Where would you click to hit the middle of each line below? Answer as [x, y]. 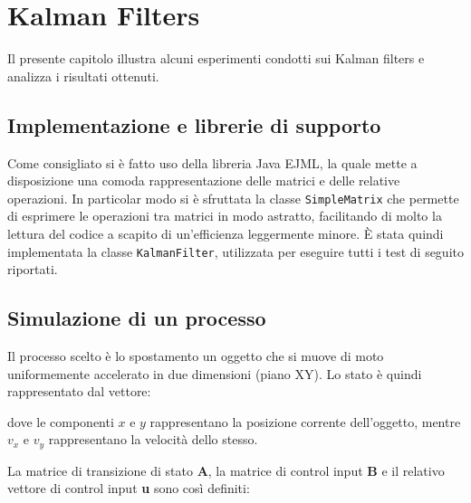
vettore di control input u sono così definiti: [129, 488]
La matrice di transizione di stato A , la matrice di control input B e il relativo [226, 470]
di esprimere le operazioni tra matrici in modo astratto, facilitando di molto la [225, 216]
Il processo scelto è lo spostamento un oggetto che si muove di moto [196, 356]
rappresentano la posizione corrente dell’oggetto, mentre [305, 421]
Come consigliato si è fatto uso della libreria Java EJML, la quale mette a [212, 162]
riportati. [33, 269]
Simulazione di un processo [137, 318]
